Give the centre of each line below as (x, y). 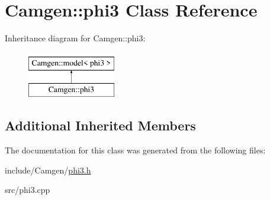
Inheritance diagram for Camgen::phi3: (75, 38)
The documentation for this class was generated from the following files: (135, 150)
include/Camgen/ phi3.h (48, 170)
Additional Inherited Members (100, 125)
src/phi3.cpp (28, 190)
